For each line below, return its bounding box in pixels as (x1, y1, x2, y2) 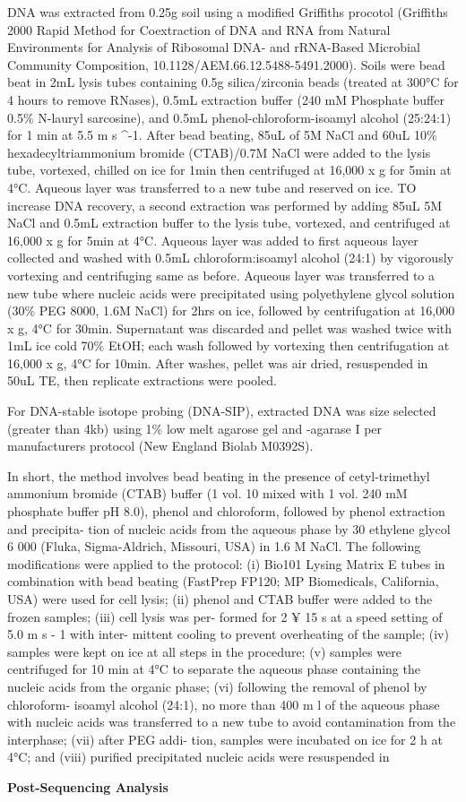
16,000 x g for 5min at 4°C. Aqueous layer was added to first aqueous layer (7, 230, 419, 249)
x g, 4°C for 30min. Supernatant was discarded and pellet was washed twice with (7, 318, 453, 337)
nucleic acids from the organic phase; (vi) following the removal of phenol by (7, 677, 427, 695)
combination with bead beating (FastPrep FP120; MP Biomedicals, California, (7, 572, 439, 591)
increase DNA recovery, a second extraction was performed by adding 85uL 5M (7, 195, 442, 214)
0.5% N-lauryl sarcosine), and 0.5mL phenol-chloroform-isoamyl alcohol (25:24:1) (7, 108, 452, 126)
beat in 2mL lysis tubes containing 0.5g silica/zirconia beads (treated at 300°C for (7, 73, 459, 91)
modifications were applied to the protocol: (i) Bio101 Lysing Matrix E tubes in (7, 554, 445, 573)
